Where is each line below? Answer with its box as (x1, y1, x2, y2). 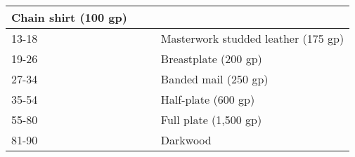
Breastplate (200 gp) (160, 50, 262, 67)
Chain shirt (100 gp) (11, 9, 127, 25)
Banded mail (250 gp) (160, 71, 269, 87)
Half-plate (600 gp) (160, 91, 255, 107)
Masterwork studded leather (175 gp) (160, 30, 344, 46)
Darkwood (160, 132, 212, 148)
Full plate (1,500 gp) (160, 111, 262, 128)
